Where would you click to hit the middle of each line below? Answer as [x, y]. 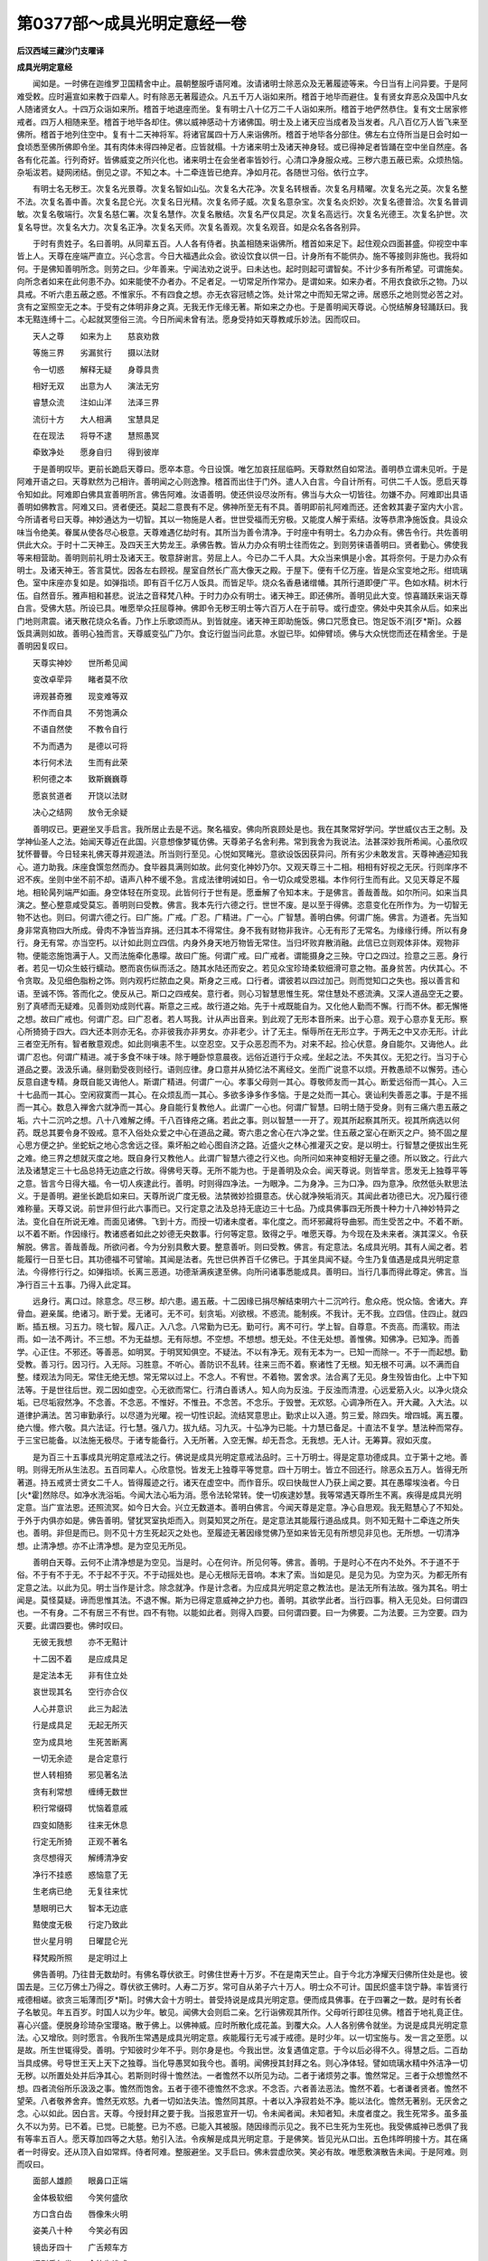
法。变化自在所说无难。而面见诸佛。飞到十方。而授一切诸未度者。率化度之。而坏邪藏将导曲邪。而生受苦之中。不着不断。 [242, 1221]
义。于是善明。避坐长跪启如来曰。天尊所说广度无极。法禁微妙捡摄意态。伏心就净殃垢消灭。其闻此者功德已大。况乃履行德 [242, 1196]
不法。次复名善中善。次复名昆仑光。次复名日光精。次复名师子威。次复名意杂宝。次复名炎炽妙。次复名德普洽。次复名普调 [242, 201]
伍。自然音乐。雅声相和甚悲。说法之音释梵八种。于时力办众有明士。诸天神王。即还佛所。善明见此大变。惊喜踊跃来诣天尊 [242, 595]
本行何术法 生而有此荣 [80, 762]
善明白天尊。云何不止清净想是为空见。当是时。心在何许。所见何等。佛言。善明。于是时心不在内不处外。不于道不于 [246, 1562]
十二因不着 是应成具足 [80, 1659]
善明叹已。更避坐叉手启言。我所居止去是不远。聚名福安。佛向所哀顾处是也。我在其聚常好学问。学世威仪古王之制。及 [250, 828]
